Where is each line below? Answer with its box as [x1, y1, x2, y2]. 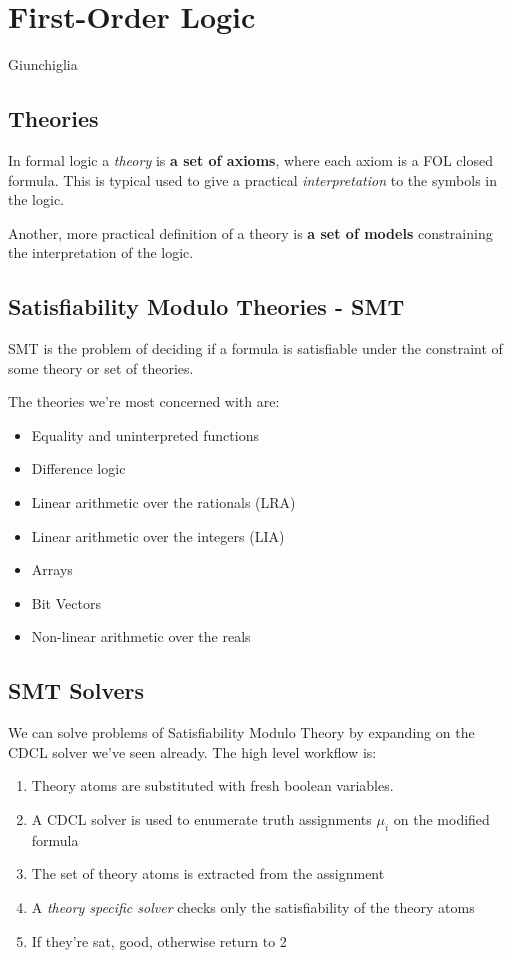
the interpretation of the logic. [8, 242, 194, 263]
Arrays [31, 559, 73, 580]
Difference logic [31, 458, 126, 479]
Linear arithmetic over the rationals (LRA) [31, 492, 296, 513]
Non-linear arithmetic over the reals [31, 626, 251, 647]
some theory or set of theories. [8, 357, 194, 378]
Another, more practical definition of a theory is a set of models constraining [8, 222, 493, 243]
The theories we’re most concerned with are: [8, 391, 280, 412]
